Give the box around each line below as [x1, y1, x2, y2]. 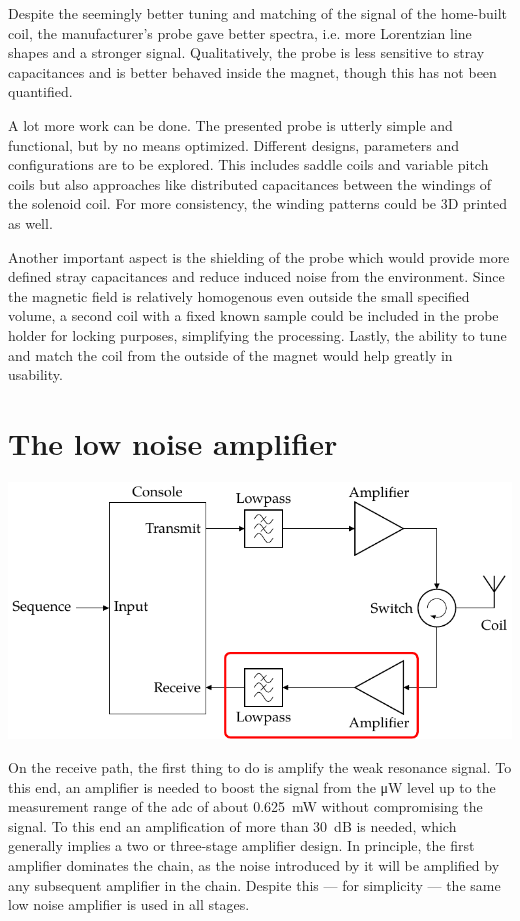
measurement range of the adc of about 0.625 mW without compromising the [8, 796, 483, 817]
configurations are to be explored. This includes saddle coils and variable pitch [8, 154, 489, 175]
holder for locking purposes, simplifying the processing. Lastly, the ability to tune [8, 324, 507, 345]
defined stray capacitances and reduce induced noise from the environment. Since [8, 266, 505, 287]
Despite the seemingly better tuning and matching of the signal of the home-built [8, 3, 508, 23]
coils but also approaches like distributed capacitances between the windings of [8, 173, 492, 194]
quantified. [8, 81, 73, 102]
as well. [8, 212, 53, 233]
